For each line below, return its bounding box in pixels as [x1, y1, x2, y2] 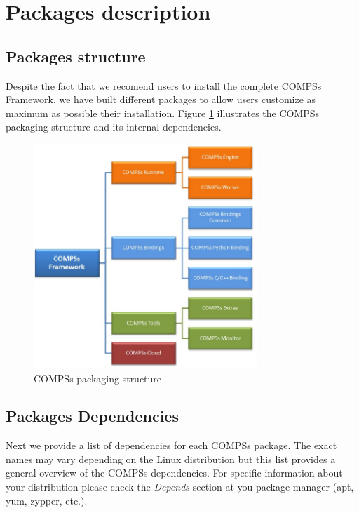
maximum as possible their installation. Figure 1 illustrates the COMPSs [6, 105, 320, 120]
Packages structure [6, 45, 146, 67]
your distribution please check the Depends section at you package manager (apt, [6, 479, 354, 494]
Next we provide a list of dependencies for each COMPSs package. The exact [6, 438, 337, 453]
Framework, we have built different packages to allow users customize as [6, 92, 316, 107]
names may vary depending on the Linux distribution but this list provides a [6, 451, 336, 466]
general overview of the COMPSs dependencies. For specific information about [6, 465, 343, 480]
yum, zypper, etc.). [6, 493, 88, 507]
